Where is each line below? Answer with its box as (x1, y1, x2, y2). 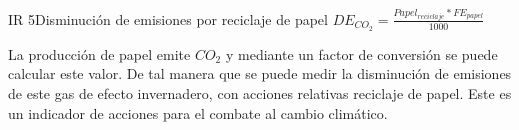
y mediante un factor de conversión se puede (225, 43, 498, 64)
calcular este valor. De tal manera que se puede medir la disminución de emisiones (8, 63, 512, 84)
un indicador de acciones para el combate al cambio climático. (8, 102, 388, 123)
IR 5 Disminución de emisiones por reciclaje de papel (8, 8, 328, 29)
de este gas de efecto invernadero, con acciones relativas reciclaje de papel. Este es (8, 83, 512, 103)
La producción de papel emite (8, 43, 191, 64)
